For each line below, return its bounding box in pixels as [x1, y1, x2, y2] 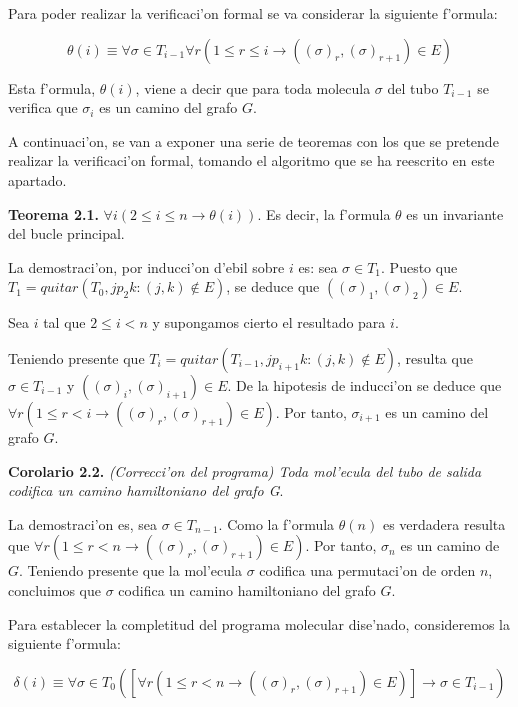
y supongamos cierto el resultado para [152, 312, 386, 333]
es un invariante [406, 203, 504, 224]
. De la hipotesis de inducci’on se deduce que [227, 374, 502, 395]
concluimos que [8, 579, 102, 600]
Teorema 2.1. [8, 203, 99, 224]
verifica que [8, 97, 78, 118]
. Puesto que [381, 256, 458, 277]
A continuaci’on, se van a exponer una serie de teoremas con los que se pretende [8, 130, 499, 151]
